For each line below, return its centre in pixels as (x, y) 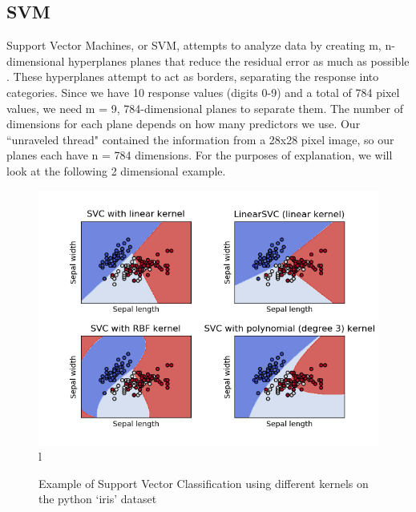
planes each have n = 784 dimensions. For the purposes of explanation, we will (200, 155)
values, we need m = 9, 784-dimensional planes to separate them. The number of (205, 108)
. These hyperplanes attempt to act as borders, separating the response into (193, 77)
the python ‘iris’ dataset (98, 499)
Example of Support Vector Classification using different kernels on (204, 483)
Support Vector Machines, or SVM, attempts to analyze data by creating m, (194, 45)
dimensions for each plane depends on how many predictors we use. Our (184, 124)
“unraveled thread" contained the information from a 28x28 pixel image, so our (200, 139)
